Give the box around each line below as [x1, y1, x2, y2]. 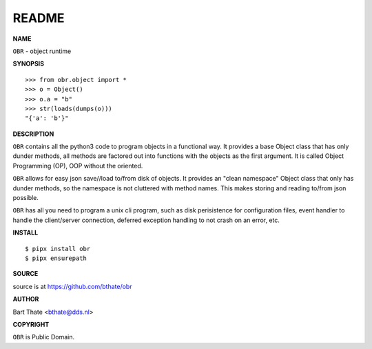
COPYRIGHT [12, 320, 50, 328]
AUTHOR [12, 295, 39, 303]
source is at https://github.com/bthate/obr [12, 282, 132, 290]
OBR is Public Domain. [12, 333, 75, 341]
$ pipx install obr [25, 245, 91, 252]
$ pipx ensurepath [25, 254, 87, 262]
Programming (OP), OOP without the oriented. [12, 161, 143, 170]
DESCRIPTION [12, 130, 54, 138]
